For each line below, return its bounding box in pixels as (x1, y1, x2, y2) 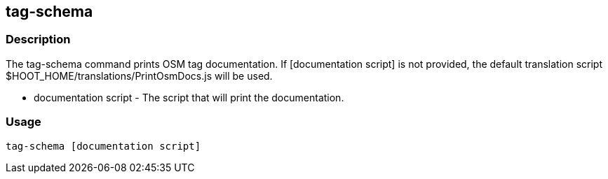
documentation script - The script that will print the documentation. (34, 91, 344, 103)
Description (6, 32, 71, 47)
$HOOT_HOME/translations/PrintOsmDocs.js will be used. (6, 69, 273, 82)
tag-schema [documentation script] (6, 140, 201, 152)
